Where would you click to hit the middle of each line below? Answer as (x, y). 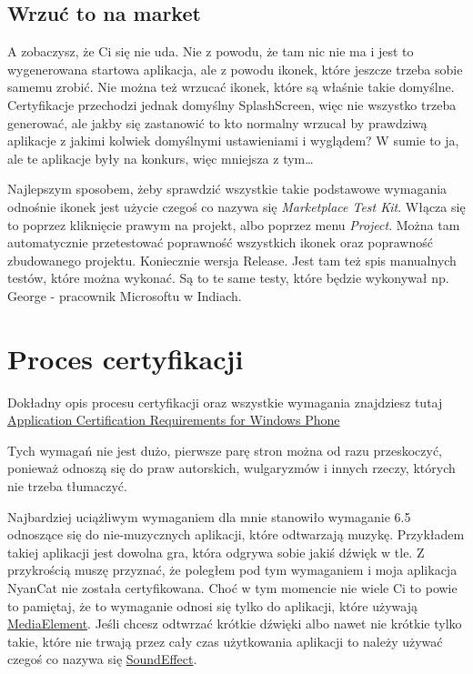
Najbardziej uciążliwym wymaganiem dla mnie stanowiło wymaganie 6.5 (209, 516)
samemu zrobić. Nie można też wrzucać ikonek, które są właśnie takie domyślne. (231, 87)
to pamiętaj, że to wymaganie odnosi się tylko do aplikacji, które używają (212, 605)
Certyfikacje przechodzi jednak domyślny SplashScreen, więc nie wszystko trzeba (232, 104)
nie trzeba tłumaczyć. (67, 486)
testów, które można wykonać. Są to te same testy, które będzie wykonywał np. (228, 278)
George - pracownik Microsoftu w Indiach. (125, 295)
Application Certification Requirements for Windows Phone (174, 420)
